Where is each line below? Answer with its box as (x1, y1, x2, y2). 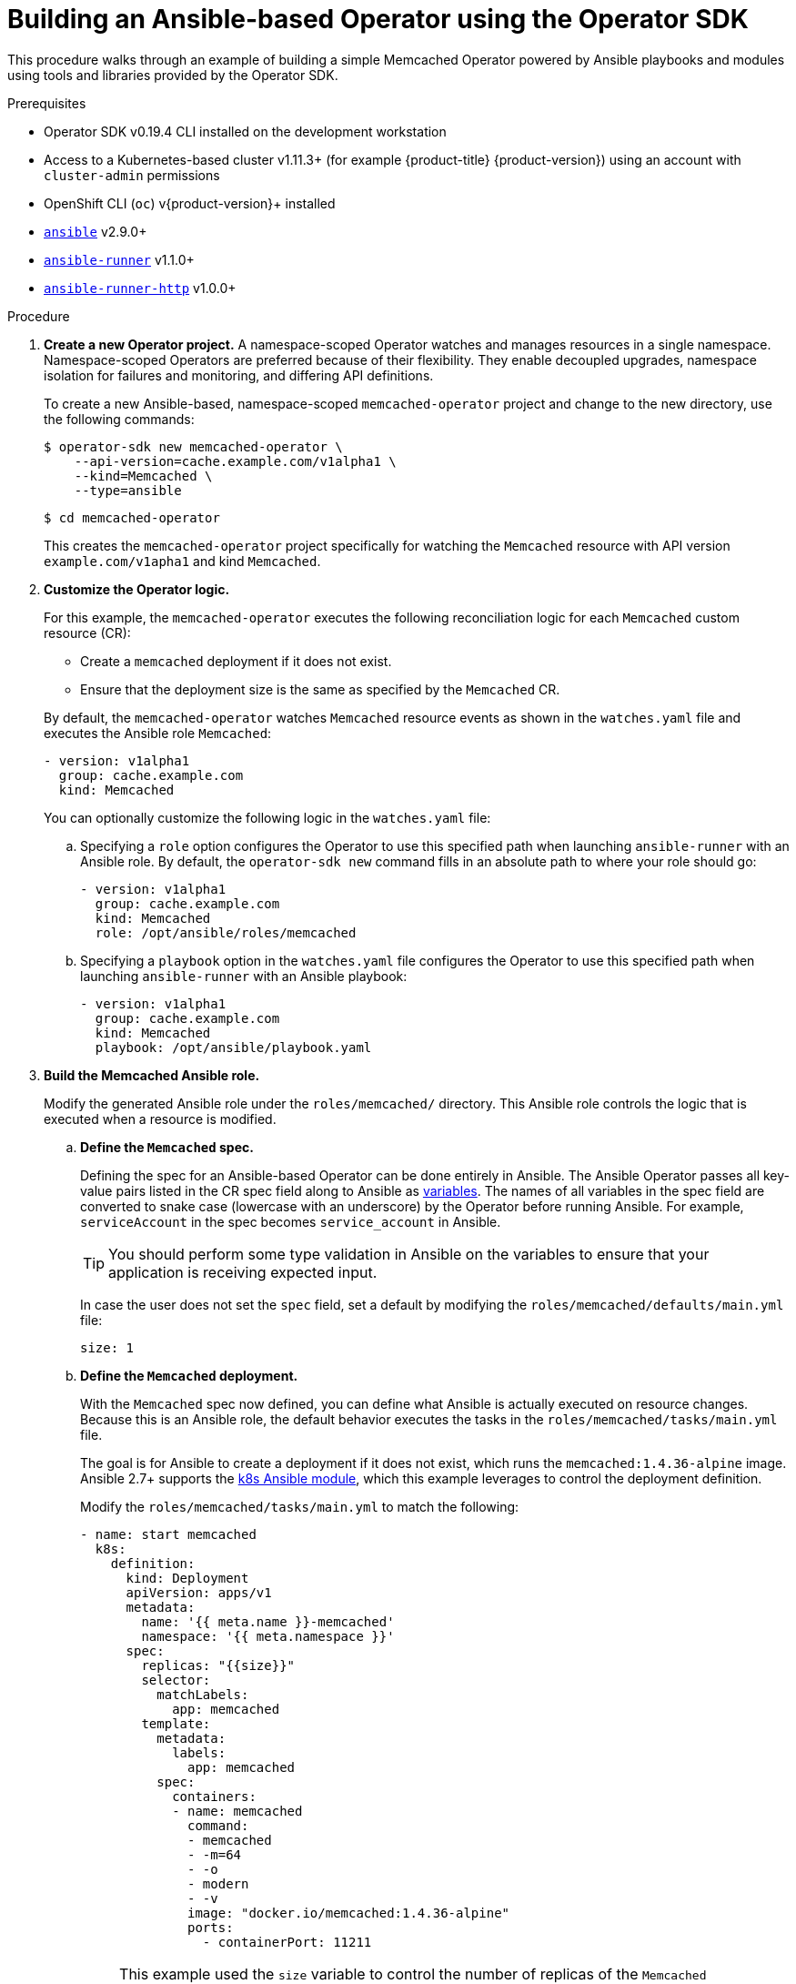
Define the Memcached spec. (80, 1139, 254, 1155)
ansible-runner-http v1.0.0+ (44, 279, 237, 296)
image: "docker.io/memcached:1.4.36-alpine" (187, 1905, 510, 1920)
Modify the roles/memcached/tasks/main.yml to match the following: (80, 1498, 519, 1514)
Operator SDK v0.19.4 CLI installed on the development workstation (44, 123, 447, 139)
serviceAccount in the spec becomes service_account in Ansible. (80, 1213, 501, 1230)
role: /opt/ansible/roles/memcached (95, 925, 357, 940)
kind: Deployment (126, 1570, 249, 1585)
